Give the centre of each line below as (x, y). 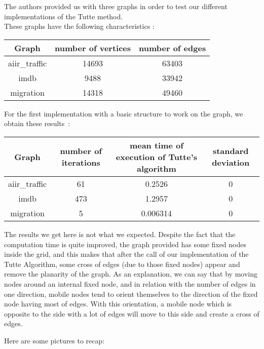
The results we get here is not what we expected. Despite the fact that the (120, 234)
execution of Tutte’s (157, 157)
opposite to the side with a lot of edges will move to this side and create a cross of (132, 313)
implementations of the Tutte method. (64, 16)
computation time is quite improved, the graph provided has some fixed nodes (125, 244)
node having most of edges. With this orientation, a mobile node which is (118, 304)
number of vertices (93, 48)
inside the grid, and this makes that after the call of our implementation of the (126, 254)
